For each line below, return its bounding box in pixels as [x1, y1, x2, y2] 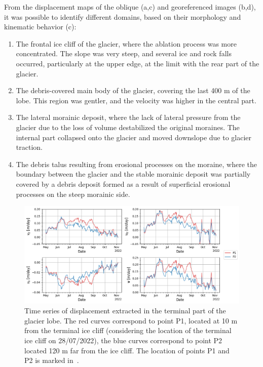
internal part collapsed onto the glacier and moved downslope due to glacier [16, 132, 252, 142]
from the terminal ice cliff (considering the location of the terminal [24, 325, 232, 336]
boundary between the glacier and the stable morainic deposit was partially [16, 169, 251, 179]
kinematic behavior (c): [4, 21, 77, 32]
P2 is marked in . [24, 355, 79, 365]
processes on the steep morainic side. [16, 188, 130, 199]
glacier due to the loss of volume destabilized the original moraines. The [16, 121, 240, 132]
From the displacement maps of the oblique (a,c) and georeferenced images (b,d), [4, 2, 256, 12]
